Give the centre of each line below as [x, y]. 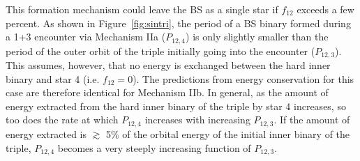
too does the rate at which [62, 120]
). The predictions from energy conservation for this [243, 78]
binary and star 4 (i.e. [53, 78]
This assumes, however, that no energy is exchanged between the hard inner [168, 65]
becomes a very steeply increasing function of [154, 147]
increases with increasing [197, 120]
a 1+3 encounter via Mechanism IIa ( [86, 37]
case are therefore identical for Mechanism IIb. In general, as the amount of [167, 92]
